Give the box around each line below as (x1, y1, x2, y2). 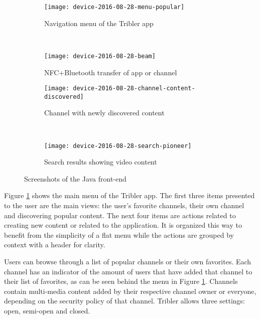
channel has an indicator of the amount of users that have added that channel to (4, 266, 252, 276)
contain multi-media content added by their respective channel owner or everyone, (4, 285, 256, 296)
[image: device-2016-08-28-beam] (44, 52, 156, 60)
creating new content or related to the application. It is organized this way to (4, 220, 242, 230)
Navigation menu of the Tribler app (44, 18, 154, 28)
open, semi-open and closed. (4, 305, 90, 315)
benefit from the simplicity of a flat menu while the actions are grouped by (4, 229, 234, 240)
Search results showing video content (44, 156, 157, 167)
